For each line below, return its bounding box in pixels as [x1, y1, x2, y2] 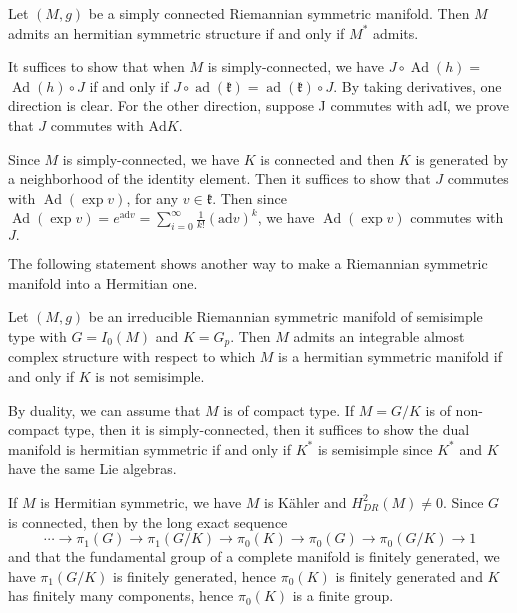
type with [8, 325, 67, 346]
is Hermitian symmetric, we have [40, 491, 242, 512]
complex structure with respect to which [8, 346, 256, 367]
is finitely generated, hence [112, 565, 277, 586]
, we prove [446, 95, 510, 116]
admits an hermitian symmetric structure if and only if [8, 22, 345, 43]
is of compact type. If [223, 399, 355, 420]
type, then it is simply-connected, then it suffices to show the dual [63, 419, 470, 440]
